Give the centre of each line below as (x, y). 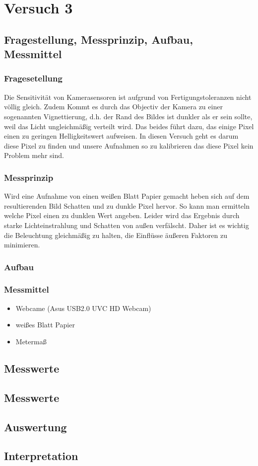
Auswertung (35, 427)
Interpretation (41, 456)
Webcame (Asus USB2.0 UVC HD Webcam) (83, 308)
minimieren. (22, 245)
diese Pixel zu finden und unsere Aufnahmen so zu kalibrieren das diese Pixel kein (129, 145)
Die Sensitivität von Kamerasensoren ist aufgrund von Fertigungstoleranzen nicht (128, 97)
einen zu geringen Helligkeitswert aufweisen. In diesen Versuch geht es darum (121, 136)
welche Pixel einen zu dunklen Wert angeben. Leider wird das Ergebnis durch (122, 215)
